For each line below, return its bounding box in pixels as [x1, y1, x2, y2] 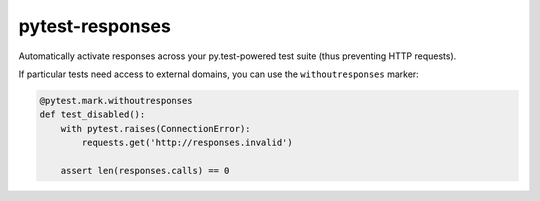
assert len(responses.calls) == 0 [60, 165, 230, 176]
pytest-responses [18, 15, 172, 37]
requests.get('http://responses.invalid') [81, 137, 294, 149]
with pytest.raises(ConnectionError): [60, 123, 251, 134]
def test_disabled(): [39, 109, 146, 120]
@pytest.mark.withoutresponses [39, 95, 194, 106]
